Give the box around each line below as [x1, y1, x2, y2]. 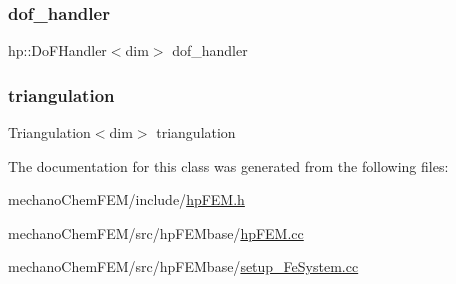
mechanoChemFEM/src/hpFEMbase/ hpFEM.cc [8, 222, 304, 243]
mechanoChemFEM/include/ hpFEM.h [8, 189, 245, 210]
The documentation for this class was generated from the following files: [8, 155, 449, 176]
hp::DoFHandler [8, 40, 107, 61]
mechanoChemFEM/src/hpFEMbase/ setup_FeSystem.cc [8, 256, 359, 277]
